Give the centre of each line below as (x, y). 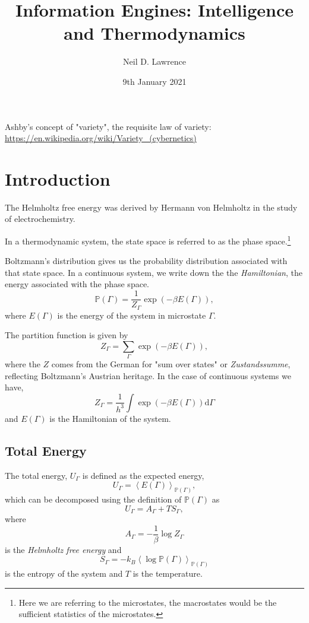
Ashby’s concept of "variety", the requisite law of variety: (108, 126)
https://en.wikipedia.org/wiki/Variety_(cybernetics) (101, 138)
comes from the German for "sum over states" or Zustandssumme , (171, 364)
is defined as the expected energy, (143, 475)
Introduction (58, 178)
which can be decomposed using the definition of (93, 499)
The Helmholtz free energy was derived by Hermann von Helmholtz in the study (151, 207)
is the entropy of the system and (64, 573)
